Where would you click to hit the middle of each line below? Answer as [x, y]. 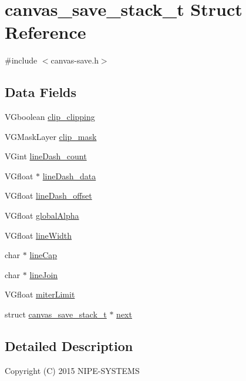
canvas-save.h [75, 60]
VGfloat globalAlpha [42, 215]
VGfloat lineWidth [38, 235]
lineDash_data [69, 176]
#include [21, 60]
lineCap [43, 255]
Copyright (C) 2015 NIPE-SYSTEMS [72, 370]
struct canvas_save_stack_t [56, 314]
